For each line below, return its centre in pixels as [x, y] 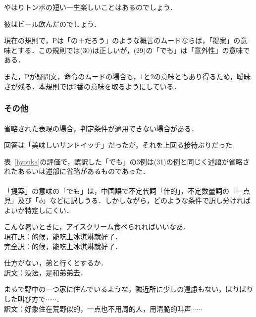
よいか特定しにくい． [39, 210]
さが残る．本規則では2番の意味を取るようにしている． [92, 86]
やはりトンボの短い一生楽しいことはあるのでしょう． [90, 7]
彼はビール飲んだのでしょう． [52, 24]
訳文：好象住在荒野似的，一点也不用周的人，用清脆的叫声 [98, 308]
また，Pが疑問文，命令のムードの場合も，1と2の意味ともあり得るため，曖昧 [127, 76]
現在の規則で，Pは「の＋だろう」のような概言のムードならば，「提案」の [122, 40]
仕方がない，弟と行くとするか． [56, 263]
